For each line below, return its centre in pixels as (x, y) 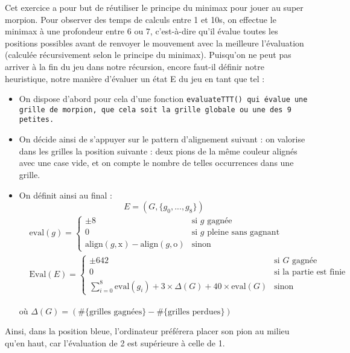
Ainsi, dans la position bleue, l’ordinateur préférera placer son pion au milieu (147, 331)
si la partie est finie (310, 272)
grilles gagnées (116, 312)
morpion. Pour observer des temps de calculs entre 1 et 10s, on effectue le (141, 19)
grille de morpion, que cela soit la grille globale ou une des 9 (155, 110)
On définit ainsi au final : (65, 195)
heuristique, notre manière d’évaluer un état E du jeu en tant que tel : (135, 78)
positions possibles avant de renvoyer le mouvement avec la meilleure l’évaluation (154, 43)
